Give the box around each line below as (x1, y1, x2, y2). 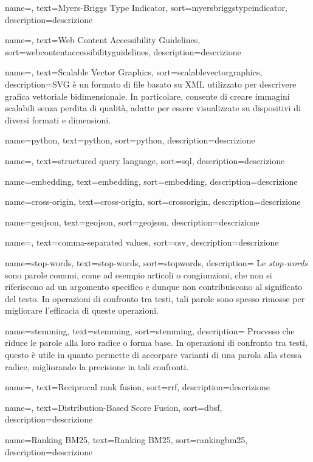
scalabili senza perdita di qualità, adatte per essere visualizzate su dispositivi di (5, 102, 301, 114)
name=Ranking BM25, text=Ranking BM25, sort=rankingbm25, (5, 433, 248, 446)
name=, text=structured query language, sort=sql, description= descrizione (5, 154, 285, 167)
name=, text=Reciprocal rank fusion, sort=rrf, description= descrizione (5, 381, 270, 393)
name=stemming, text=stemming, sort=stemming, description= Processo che (5, 324, 295, 337)
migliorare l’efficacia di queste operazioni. (5, 304, 159, 317)
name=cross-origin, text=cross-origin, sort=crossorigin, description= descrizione (5, 195, 301, 208)
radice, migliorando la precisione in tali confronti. (5, 360, 189, 373)
